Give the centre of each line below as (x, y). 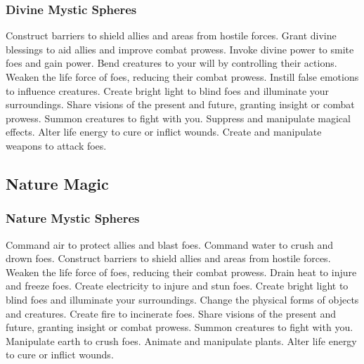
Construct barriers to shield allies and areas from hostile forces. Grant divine (171, 35)
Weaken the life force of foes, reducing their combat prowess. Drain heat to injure (181, 272)
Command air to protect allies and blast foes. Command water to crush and (169, 244)
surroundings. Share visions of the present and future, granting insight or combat (180, 104)
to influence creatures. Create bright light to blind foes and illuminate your (168, 90)
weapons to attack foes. (56, 145)
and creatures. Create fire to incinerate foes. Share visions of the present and (171, 313)
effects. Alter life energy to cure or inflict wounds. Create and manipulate (164, 132)
